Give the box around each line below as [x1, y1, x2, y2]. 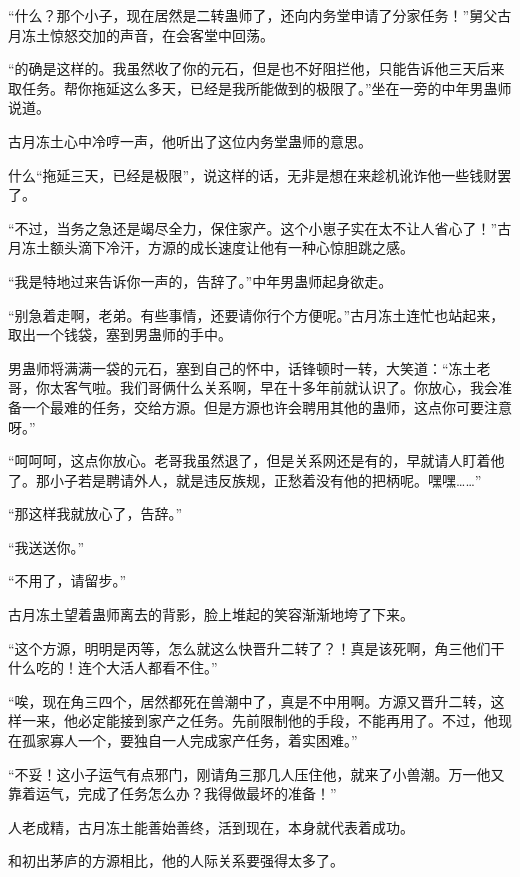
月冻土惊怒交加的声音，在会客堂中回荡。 [8, 24, 274, 45]
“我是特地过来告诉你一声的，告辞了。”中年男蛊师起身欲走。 [8, 270, 393, 291]
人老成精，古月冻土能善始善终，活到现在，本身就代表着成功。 [8, 816, 414, 837]
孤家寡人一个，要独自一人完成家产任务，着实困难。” [21, 730, 358, 751]
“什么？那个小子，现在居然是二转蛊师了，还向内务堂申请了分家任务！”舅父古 [8, 5, 512, 25]
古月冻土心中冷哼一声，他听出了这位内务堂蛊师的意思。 [8, 130, 372, 151]
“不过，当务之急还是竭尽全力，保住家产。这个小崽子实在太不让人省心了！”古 [8, 217, 512, 238]
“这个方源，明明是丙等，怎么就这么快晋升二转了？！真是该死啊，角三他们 [8, 637, 491, 658]
